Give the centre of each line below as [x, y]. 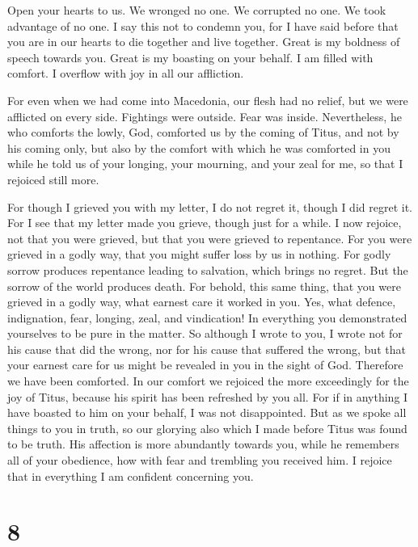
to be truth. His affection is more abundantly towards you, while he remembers [203, 444]
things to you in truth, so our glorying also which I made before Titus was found [207, 428]
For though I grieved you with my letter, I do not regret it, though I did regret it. [210, 206]
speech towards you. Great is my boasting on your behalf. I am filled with [190, 57]
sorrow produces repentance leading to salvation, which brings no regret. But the [208, 269]
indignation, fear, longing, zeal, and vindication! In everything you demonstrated [207, 317]
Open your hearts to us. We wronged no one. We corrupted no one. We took [197, 10]
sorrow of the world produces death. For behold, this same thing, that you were [204, 286]
